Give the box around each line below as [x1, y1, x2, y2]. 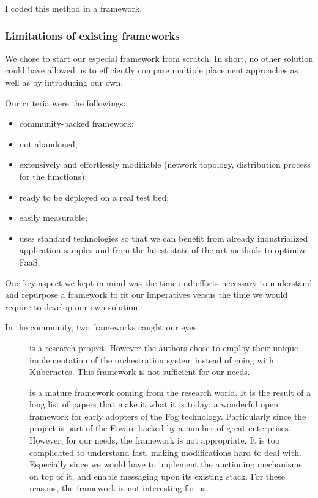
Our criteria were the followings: [5, 96, 126, 109]
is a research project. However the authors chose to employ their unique [29, 341, 298, 354]
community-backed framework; [19, 117, 134, 130]
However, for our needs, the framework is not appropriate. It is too [29, 434, 280, 447]
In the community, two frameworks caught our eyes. [5, 321, 199, 333]
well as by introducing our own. [5, 76, 124, 88]
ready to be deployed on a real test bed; [19, 190, 169, 203]
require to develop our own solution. [5, 300, 141, 313]
